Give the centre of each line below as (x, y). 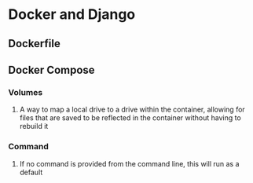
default (31, 172)
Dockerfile (35, 44)
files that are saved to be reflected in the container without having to (130, 118)
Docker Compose (52, 70)
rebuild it (34, 126)
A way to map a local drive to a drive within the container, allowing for (132, 110)
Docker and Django (72, 15)
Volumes (26, 92)
